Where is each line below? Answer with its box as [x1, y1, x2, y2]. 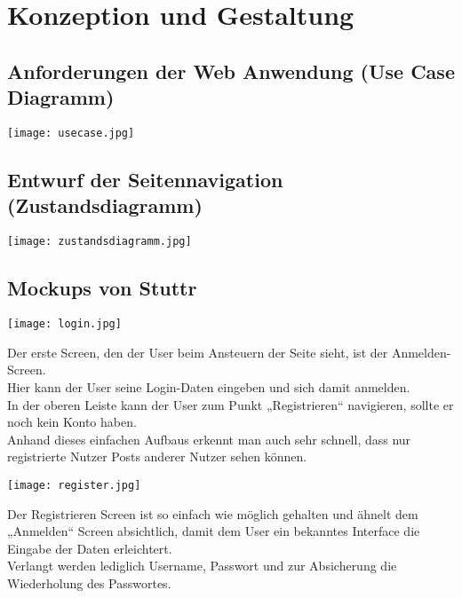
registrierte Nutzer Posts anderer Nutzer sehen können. [7, 447, 307, 466]
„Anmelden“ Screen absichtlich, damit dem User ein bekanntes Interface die [7, 522, 420, 540]
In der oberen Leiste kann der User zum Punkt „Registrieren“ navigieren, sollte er [7, 395, 454, 413]
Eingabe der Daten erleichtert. [7, 539, 172, 557]
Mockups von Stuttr [7, 274, 197, 302]
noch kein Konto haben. [7, 413, 137, 431]
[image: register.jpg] [7, 478, 141, 492]
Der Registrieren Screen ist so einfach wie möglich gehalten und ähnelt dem [7, 504, 418, 523]
